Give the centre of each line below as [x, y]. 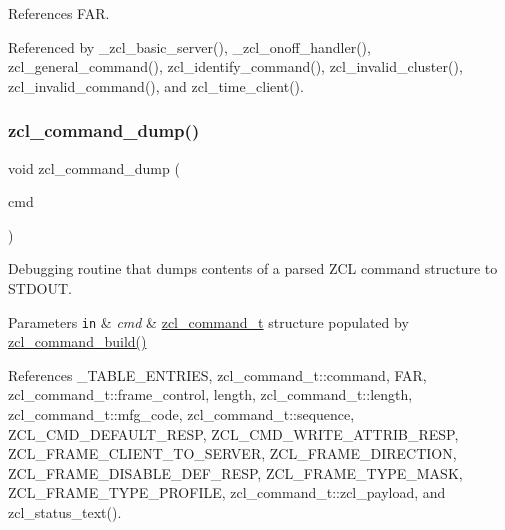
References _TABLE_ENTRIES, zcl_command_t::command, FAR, [217, 374]
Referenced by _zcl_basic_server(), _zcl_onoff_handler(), [189, 46]
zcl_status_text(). [65, 511]
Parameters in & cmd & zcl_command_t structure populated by [208, 321]
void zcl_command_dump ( [94, 167]
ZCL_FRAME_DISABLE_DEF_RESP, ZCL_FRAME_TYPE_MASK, [235, 472]
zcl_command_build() [77, 341]
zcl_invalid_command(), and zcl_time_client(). [156, 85]
